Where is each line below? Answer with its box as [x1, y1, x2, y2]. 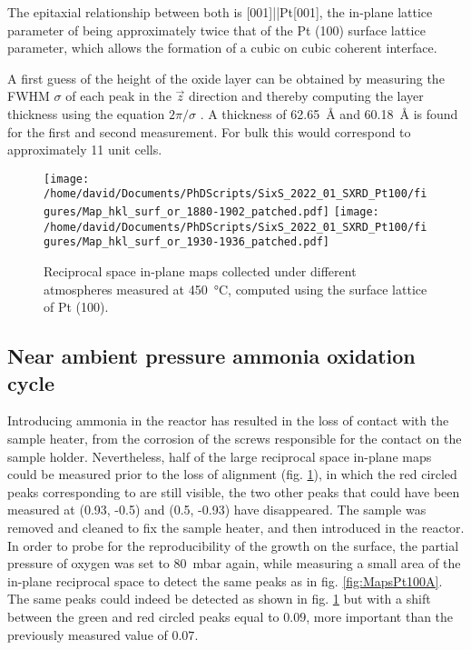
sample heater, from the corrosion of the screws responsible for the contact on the [7, 429, 462, 447]
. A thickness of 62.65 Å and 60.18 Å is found [200, 104, 458, 123]
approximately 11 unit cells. [7, 140, 162, 159]
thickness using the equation [7, 104, 165, 123]
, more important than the [306, 606, 454, 625]
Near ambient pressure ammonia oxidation [7, 342, 416, 370]
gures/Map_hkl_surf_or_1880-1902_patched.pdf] [44, 205, 329, 219]
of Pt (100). [44, 297, 109, 316]
